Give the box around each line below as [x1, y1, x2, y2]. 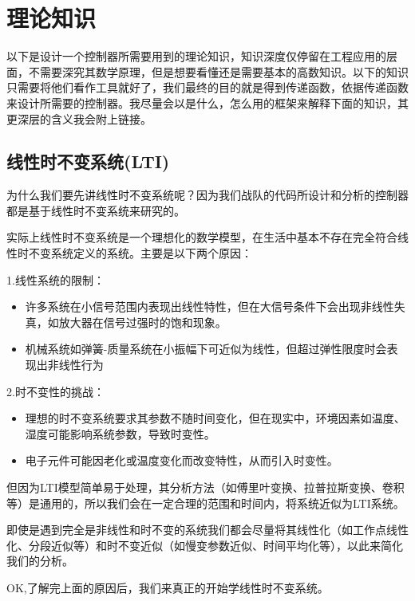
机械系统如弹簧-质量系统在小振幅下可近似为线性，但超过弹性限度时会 [25, 340, 387, 357]
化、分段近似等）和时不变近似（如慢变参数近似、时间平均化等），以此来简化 [6, 536, 403, 553]
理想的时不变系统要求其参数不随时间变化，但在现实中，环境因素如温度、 [25, 410, 405, 426]
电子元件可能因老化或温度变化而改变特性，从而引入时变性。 [25, 452, 338, 469]
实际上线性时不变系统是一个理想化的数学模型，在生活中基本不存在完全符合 [6, 229, 397, 246]
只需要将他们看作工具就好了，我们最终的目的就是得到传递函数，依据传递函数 [6, 79, 409, 96]
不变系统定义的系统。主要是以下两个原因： [28, 245, 252, 261]
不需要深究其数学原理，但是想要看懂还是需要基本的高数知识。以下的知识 [28, 63, 409, 80]
